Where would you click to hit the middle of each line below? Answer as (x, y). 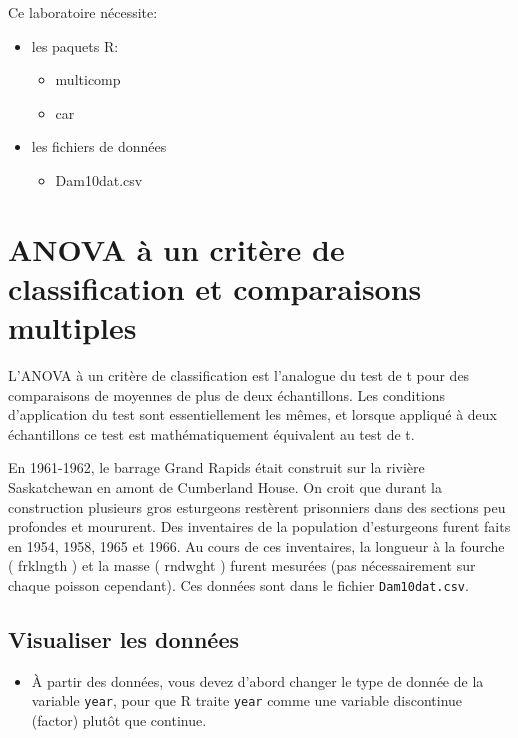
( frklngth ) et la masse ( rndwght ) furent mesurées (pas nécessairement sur (242, 565)
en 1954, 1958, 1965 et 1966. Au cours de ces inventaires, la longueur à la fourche (256, 545)
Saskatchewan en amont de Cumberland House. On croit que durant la (225, 487)
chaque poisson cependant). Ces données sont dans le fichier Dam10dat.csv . (238, 585)
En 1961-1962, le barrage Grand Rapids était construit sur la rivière (216, 467)
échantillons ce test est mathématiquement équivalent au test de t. (211, 433)
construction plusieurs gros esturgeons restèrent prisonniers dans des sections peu (257, 506)
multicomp (88, 79)
